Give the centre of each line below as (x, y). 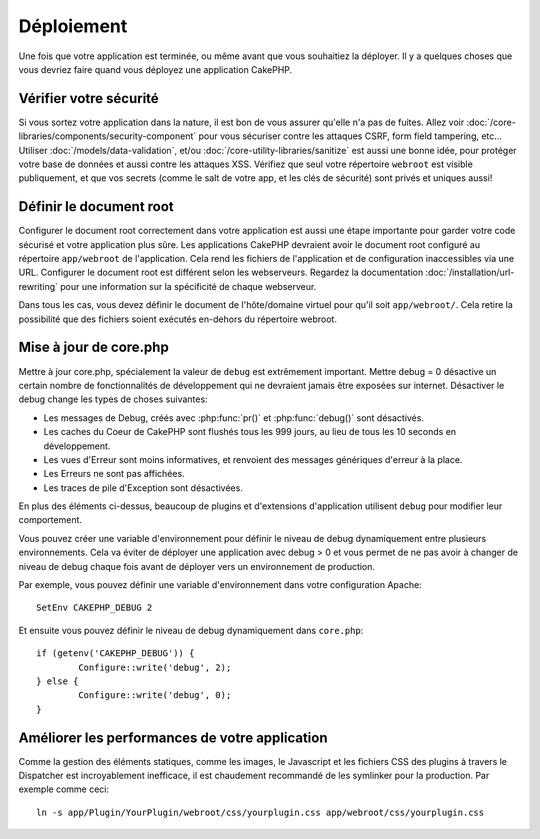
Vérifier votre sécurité (88, 98)
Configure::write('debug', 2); (155, 667)
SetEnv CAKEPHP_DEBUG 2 (94, 608)
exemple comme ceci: (64, 789)
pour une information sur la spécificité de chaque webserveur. (188, 286)
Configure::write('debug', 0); (155, 695)
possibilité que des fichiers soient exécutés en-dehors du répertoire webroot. (177, 319)
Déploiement (73, 26)
